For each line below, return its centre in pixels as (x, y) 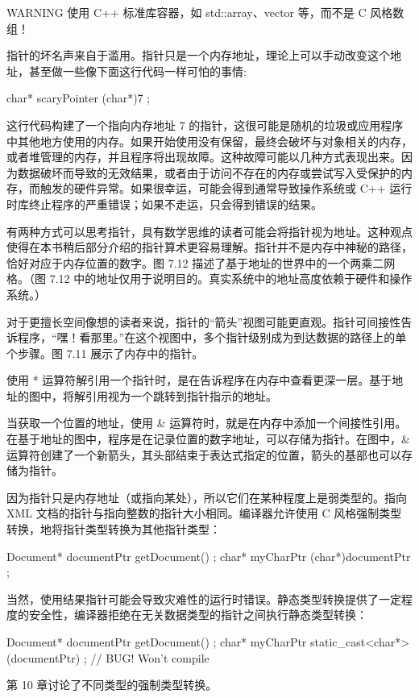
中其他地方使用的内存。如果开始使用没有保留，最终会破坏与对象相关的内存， (209, 141)
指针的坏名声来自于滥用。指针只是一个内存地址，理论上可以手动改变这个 (198, 55)
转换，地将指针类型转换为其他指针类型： (114, 529)
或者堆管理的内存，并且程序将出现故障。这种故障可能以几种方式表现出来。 (204, 157)
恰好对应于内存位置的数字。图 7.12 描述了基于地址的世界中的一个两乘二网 (201, 262)
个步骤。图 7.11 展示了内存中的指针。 (105, 353)
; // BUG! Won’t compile (146, 657)
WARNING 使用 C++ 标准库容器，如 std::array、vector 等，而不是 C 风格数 (205, 12)
